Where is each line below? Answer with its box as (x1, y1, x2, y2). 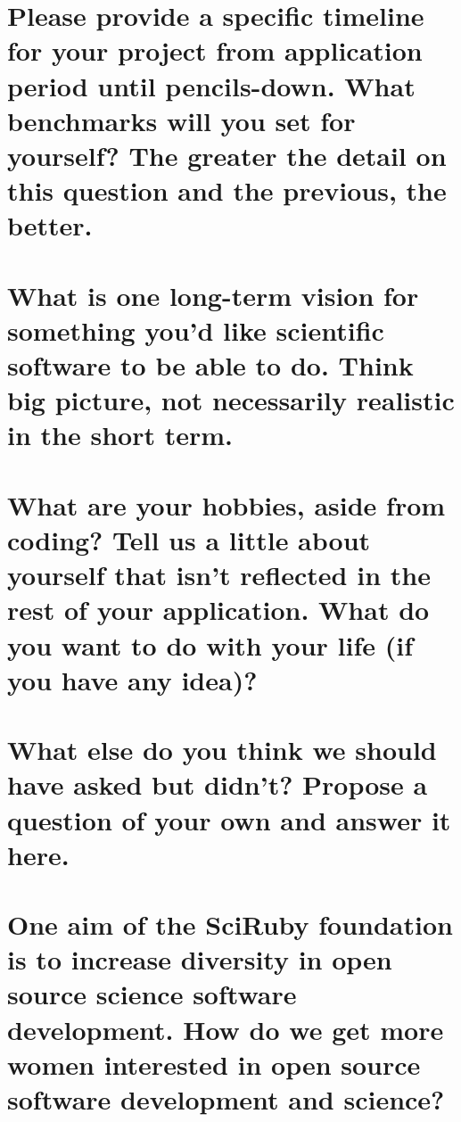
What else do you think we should (7, 731, 437, 768)
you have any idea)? (7, 661, 258, 697)
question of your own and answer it (7, 801, 451, 837)
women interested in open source (7, 1045, 421, 1082)
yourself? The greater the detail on (7, 136, 447, 173)
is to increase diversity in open (7, 941, 392, 978)
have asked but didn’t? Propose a (7, 766, 428, 803)
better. (7, 207, 93, 243)
